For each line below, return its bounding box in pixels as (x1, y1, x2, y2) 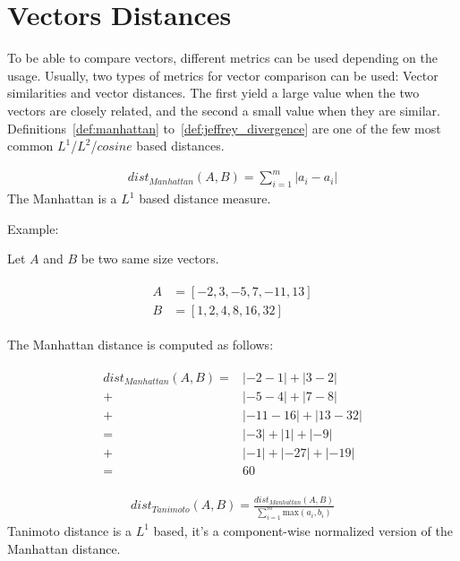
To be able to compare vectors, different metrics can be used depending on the (7, 48, 439, 67)
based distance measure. (139, 189, 271, 208)
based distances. (136, 136, 225, 155)
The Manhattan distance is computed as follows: (7, 334, 274, 353)
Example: (7, 219, 59, 237)
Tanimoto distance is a (7, 521, 132, 539)
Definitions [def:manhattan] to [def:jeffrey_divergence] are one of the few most (7, 118, 441, 137)
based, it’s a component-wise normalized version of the (153, 521, 453, 539)
